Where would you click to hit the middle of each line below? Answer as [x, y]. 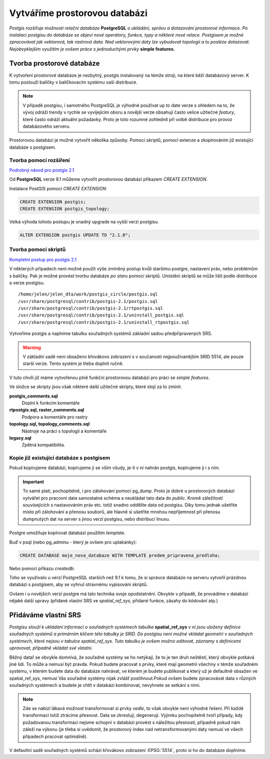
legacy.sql [20, 438]
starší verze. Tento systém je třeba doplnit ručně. [73, 363]
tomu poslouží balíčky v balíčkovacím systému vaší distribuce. [73, 82]
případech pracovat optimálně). [55, 736]
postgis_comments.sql [33, 396]
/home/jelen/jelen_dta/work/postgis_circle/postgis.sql [88, 294]
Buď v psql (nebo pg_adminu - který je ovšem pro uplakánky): [73, 542]
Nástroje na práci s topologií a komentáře [64, 431]
